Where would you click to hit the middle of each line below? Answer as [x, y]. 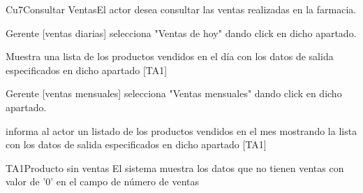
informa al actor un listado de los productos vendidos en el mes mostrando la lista [181, 130]
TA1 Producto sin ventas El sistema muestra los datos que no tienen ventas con [175, 167]
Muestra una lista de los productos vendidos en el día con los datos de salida [170, 56]
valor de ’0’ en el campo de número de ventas [103, 181]
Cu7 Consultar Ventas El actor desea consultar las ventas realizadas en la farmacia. [181, 9]
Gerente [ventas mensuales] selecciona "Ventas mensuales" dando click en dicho [174, 93]
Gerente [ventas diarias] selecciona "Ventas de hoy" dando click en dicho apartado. [181, 33]
